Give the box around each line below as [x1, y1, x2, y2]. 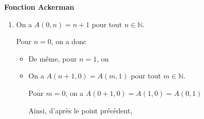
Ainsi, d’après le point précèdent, [28, 105, 133, 115]
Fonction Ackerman [4, 2, 74, 12]
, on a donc [51, 36, 87, 47]
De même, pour [28, 53, 77, 64]
